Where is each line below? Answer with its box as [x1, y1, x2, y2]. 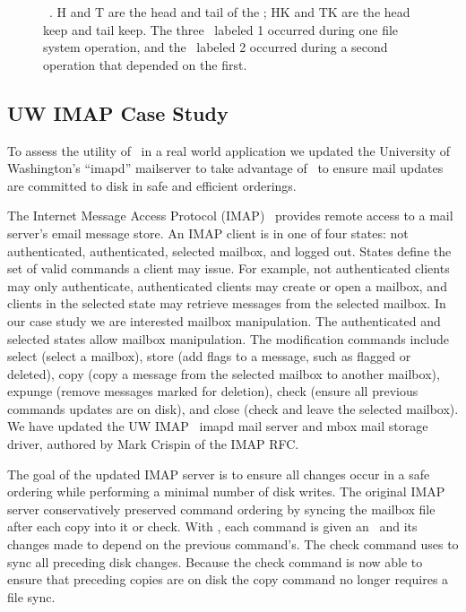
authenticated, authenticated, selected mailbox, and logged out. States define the [7, 241, 452, 260]
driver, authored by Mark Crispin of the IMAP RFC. [7, 435, 299, 453]
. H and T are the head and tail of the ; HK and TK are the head [48, 3, 410, 21]
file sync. [7, 587, 56, 606]
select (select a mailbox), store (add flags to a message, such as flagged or [7, 347, 411, 366]
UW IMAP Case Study [7, 99, 229, 126]
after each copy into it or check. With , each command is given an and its [7, 517, 418, 536]
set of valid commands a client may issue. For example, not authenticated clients [7, 259, 450, 278]
